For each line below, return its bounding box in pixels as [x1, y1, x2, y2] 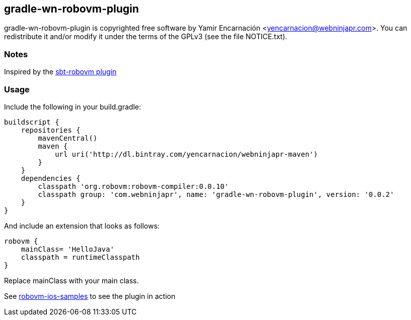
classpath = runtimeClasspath [21, 253, 140, 261]
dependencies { [21, 174, 80, 182]
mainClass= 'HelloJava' [21, 245, 115, 253]
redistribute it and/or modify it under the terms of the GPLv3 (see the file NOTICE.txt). [4, 32, 287, 41]
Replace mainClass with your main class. [4, 276, 139, 285]
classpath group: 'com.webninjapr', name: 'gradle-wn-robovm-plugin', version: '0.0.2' [38, 190, 394, 198]
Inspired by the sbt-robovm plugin [4, 67, 117, 76]
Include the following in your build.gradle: [4, 102, 141, 111]
